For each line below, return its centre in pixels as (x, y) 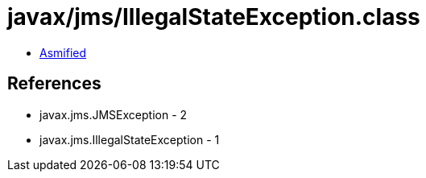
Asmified (63, 52)
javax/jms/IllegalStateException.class (214, 17)
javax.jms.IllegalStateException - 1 (130, 139)
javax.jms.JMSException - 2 (114, 114)
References (54, 84)
